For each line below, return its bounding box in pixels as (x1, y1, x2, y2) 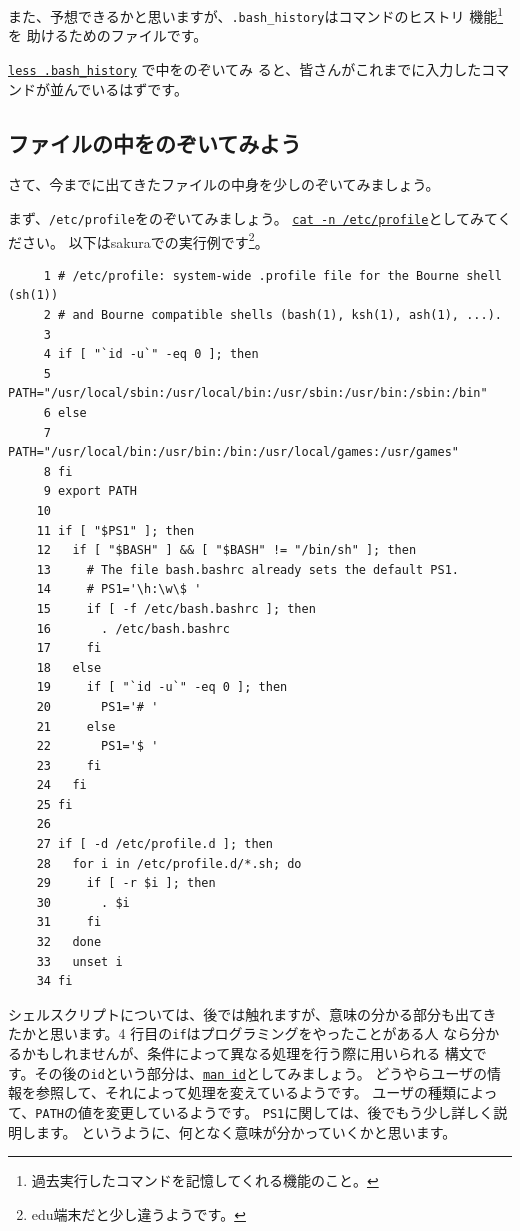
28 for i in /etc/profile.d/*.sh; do (36, 856, 302, 871)
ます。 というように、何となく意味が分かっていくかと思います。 (35, 1121, 457, 1142)
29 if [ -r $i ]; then (36, 876, 216, 891)
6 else (43, 406, 87, 421)
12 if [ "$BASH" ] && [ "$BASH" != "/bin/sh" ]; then (36, 543, 417, 558)
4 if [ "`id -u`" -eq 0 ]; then (43, 347, 259, 362)
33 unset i (36, 954, 123, 969)
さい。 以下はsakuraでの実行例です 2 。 (21, 228, 269, 252)
